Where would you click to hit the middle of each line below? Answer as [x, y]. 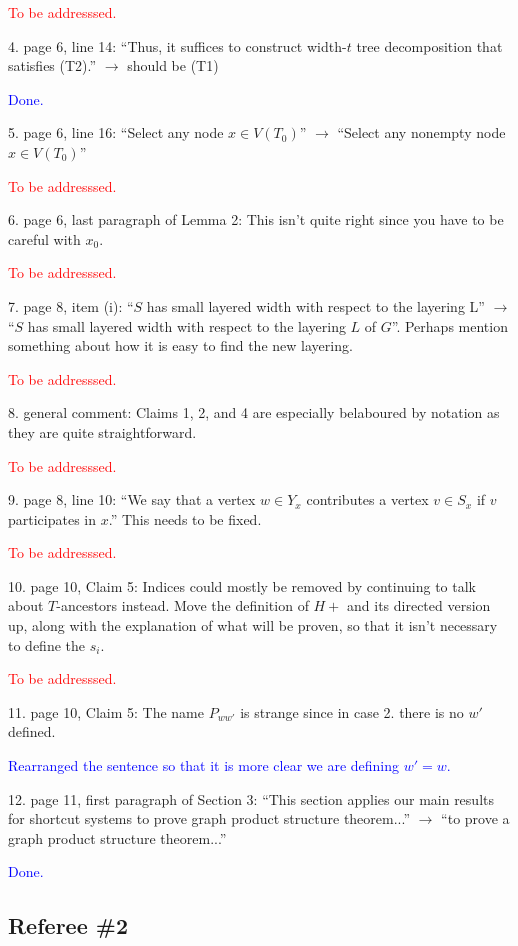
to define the [46, 644]
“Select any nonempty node [421, 132]
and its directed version [419, 605]
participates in [52, 518]
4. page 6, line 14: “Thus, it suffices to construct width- [177, 45]
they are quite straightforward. [102, 431]
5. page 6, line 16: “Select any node [116, 132]
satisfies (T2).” [52, 65]
